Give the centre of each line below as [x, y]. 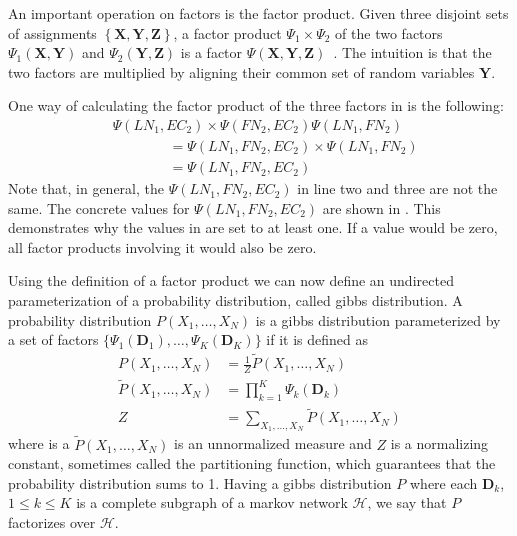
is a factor [211, 52]
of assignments [52, 32]
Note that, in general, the [86, 188]
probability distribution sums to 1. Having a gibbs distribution [200, 482]
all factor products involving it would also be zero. [162, 246]
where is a [39, 443]
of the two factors [389, 32]
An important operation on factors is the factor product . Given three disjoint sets [258, 13]
